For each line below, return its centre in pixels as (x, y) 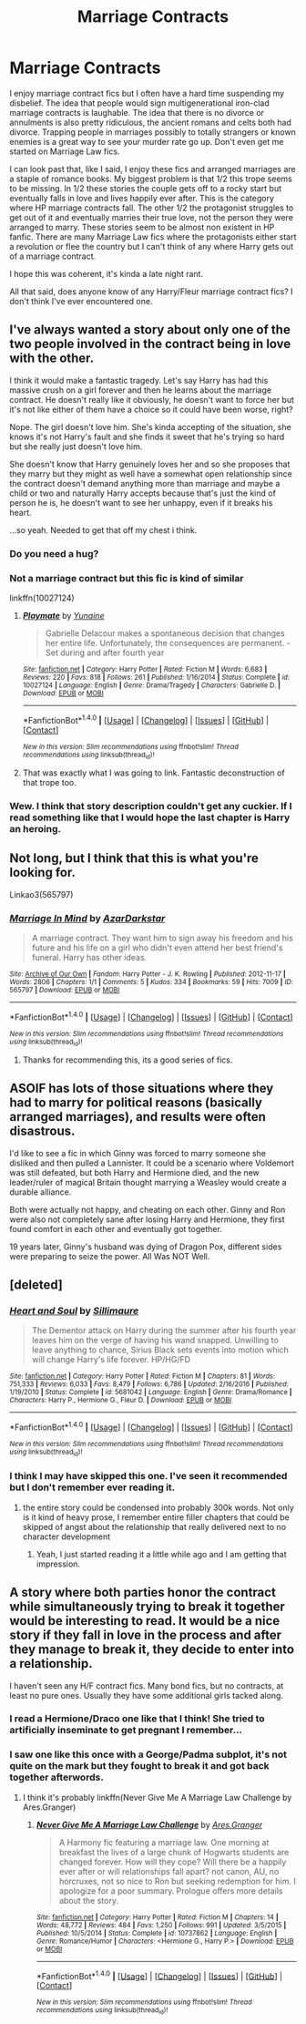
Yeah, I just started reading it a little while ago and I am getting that (161, 1554)
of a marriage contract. (53, 256)
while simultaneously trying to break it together (147, 1607)
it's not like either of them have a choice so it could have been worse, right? (151, 409)
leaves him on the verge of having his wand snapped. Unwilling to (155, 1341)
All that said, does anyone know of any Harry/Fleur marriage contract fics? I (151, 291)
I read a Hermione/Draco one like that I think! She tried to (138, 1719)
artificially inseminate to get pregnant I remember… (126, 1731)
